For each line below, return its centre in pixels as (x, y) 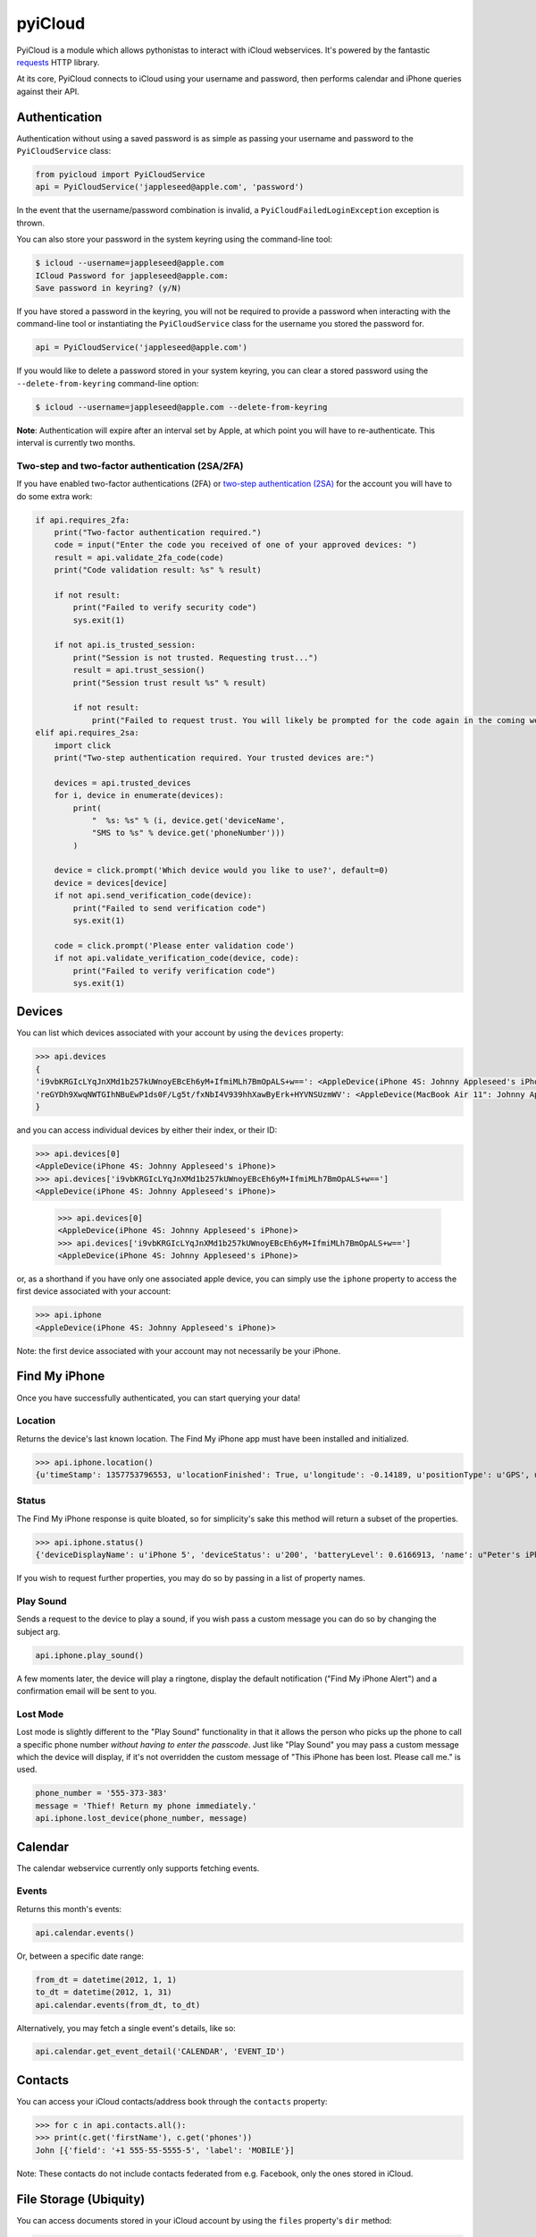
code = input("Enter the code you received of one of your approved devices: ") (235, 545)
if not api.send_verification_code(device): (153, 896)
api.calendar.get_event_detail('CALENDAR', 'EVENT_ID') (160, 2052)
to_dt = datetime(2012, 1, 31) (104, 1992)
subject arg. (38, 1631)
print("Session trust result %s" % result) (170, 683)
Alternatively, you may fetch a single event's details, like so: (126, 2028)
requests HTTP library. (58, 62)
